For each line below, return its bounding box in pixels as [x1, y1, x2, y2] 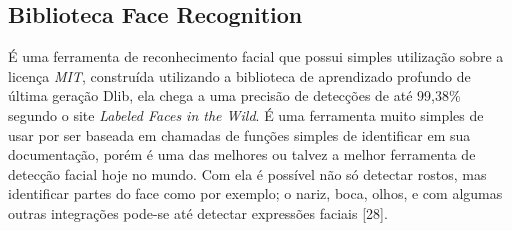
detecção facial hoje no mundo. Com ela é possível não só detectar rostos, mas [8, 163, 487, 184]
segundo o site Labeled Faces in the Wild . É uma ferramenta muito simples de [8, 104, 484, 125]
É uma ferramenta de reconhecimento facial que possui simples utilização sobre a [8, 46, 504, 67]
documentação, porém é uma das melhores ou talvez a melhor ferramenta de [8, 144, 476, 165]
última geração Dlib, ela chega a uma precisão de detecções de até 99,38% [8, 85, 461, 106]
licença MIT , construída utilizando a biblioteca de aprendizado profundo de [8, 65, 471, 86]
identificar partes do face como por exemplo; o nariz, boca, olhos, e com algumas [8, 183, 503, 204]
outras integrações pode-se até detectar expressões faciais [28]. [8, 202, 388, 223]
